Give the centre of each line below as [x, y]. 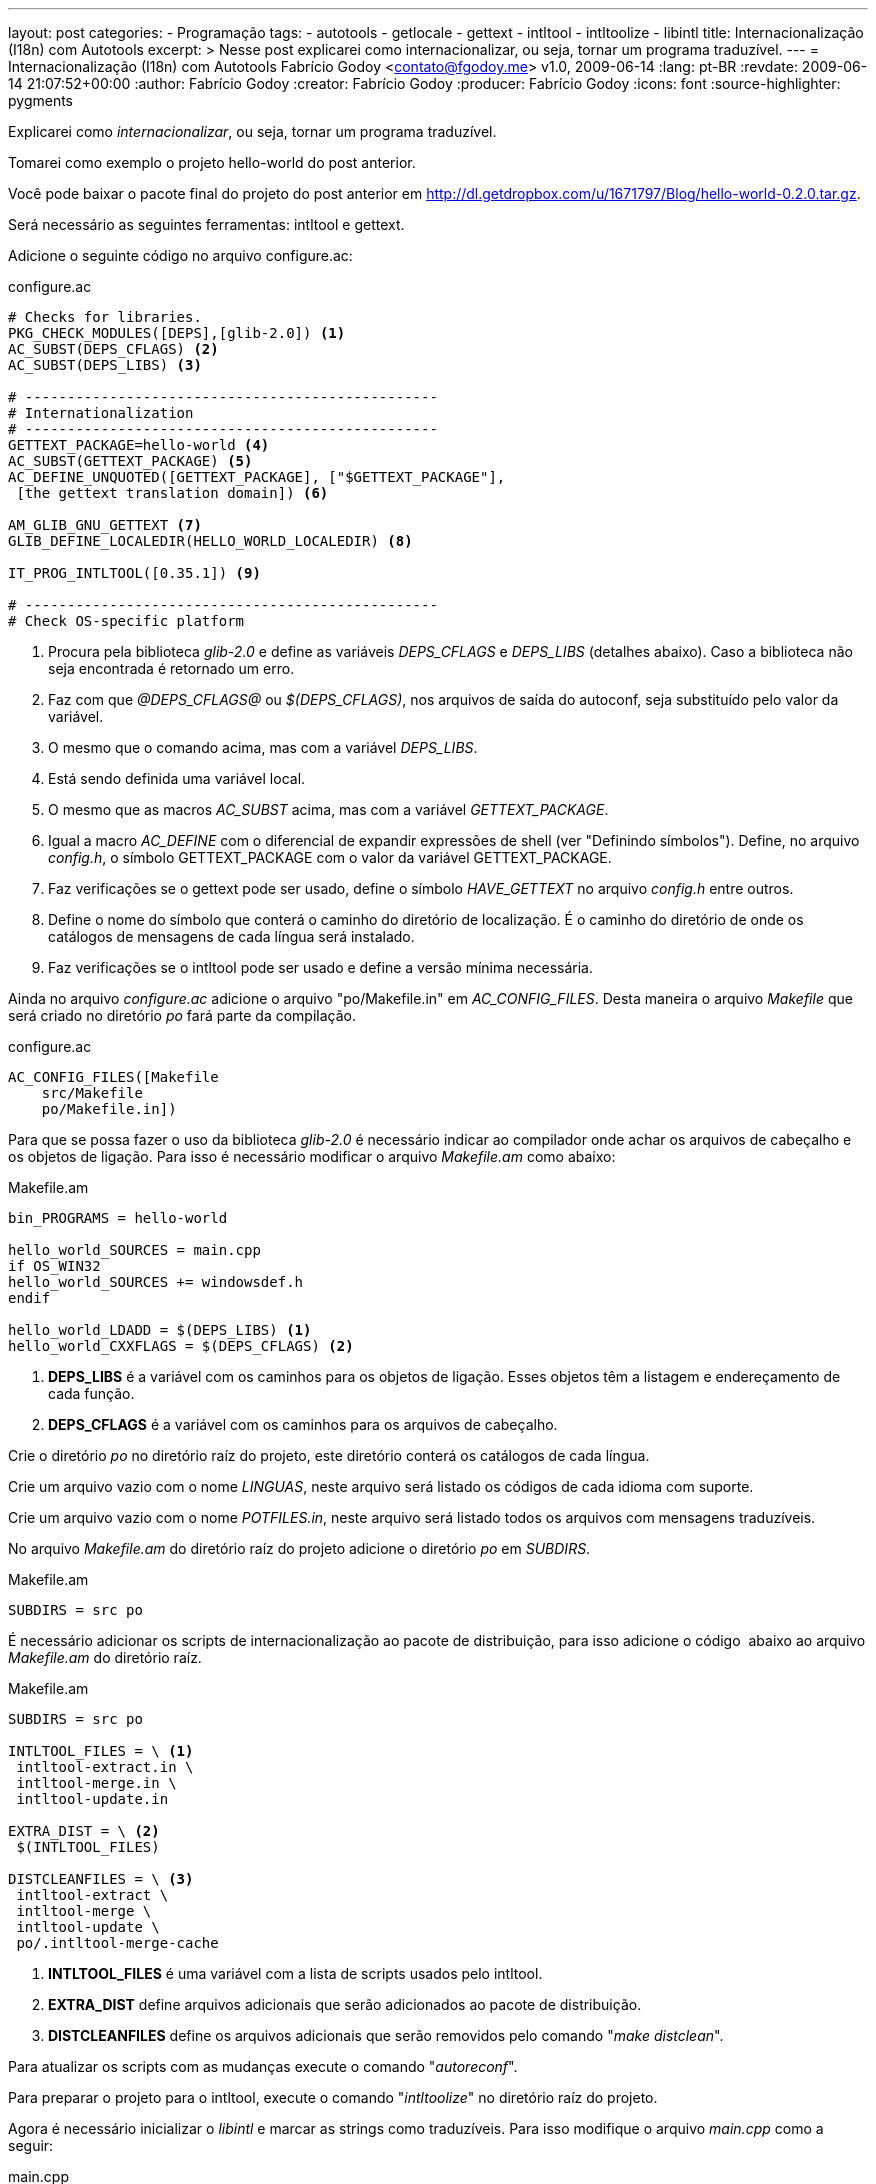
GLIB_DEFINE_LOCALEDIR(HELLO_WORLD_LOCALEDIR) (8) [210, 541]
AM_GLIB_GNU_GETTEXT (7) [105, 525]
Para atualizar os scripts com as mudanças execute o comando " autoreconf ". [263, 2066]
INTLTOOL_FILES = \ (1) [101, 1751]
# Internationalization [101, 413]
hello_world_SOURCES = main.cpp [134, 1250]
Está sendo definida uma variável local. [177, 778]
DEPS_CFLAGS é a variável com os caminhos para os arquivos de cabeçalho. [303, 1424]
